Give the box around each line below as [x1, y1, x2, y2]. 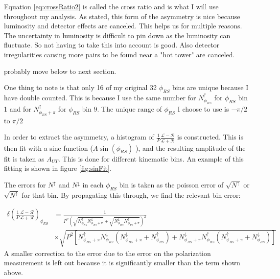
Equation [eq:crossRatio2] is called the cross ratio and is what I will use [4, 1, 219, 11]
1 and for [4, 104, 31, 114]
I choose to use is [177, 104, 229, 114]
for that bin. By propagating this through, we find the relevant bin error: [22, 189, 241, 200]
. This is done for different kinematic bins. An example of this [58, 153, 244, 163]
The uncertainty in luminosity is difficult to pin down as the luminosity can [4, 30, 231, 40]
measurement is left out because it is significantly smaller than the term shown [4, 257, 240, 268]
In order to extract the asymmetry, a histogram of [4, 132, 154, 142]
